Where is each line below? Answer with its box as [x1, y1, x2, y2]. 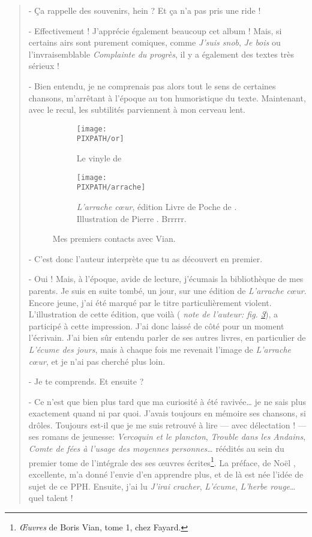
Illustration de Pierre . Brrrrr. [76, 212, 187, 224]
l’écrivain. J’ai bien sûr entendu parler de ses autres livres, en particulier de [28, 331, 306, 344]
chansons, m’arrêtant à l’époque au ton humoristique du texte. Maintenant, [28, 91, 306, 104]
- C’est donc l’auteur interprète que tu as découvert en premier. [28, 252, 263, 265]
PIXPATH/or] [76, 134, 124, 143]
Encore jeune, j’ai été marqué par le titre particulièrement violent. [28, 296, 272, 308]
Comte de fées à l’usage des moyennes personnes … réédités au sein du [28, 442, 284, 455]
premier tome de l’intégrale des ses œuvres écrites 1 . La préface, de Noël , [28, 454, 296, 469]
